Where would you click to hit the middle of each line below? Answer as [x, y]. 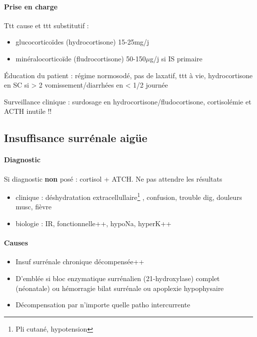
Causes [16, 243]
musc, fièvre [34, 207]
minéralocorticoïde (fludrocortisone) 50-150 [81, 58]
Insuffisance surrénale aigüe [76, 138]
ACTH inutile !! [28, 111]
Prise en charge [31, 6]
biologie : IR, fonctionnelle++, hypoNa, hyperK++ [93, 223]
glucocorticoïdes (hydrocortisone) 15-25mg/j [82, 42]
